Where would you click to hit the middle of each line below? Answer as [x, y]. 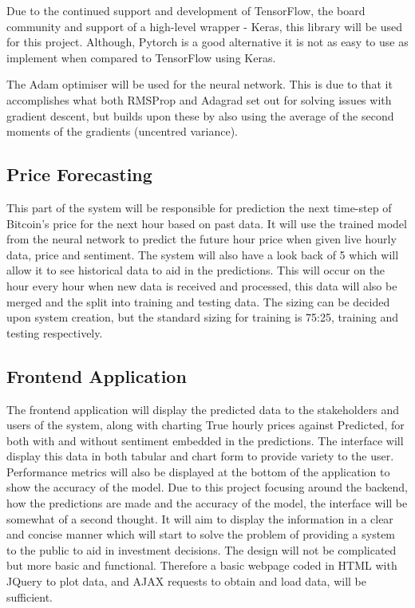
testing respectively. [55, 332]
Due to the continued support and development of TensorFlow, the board [186, 10]
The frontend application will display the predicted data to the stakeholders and [203, 409]
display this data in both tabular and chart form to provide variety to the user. [200, 456]
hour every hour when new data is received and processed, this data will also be [202, 285]
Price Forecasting [79, 174]
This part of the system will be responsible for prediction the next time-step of [199, 207]
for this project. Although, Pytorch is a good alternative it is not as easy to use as [207, 42]
